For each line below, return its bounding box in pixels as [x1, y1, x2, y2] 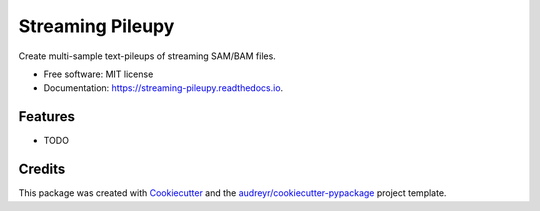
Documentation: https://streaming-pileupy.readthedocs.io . [43, 82, 284, 94]
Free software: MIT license [43, 68, 154, 80]
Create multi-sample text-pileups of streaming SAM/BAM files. [18, 50, 277, 62]
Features [18, 108, 75, 125]
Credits [18, 161, 66, 178]
